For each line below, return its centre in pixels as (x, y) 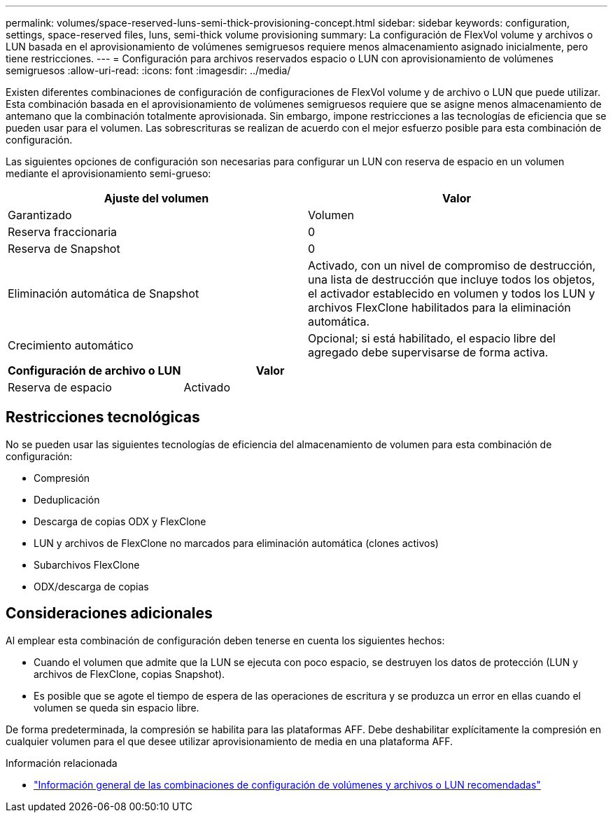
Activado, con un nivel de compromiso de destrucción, (452, 265)
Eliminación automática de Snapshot (104, 293)
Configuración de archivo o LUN (94, 370)
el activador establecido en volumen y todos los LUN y (452, 293)
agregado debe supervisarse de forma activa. (428, 352)
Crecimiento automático (71, 345)
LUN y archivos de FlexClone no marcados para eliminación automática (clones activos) (236, 543)
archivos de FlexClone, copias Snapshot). (129, 674)
